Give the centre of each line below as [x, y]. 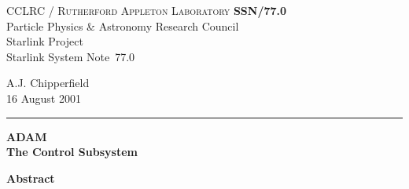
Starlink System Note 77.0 [71, 56]
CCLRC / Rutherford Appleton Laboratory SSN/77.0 [147, 10]
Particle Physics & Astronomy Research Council [123, 25]
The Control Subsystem [72, 152]
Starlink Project [45, 41]
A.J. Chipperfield [48, 83]
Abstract [31, 178]
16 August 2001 [44, 98]
